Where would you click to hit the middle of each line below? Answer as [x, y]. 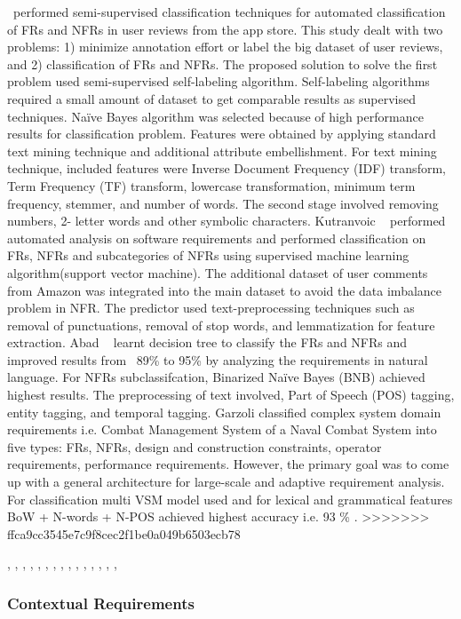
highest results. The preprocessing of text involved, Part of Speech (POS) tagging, [231, 395]
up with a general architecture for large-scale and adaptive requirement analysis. [226, 482]
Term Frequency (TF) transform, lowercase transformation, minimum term [211, 185]
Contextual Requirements [101, 603]
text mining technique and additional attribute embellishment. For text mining [222, 151]
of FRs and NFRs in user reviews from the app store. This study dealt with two [225, 29]
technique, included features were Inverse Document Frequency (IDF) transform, [227, 168]
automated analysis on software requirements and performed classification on [217, 238]
